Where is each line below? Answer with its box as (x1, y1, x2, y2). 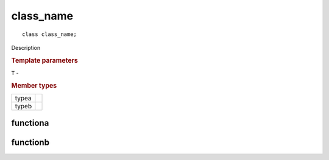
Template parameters (11, 56, 79, 64)
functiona (11, 118, 49, 128)
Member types (11, 81, 57, 89)
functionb (11, 137, 50, 148)
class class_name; (22, 30, 77, 38)
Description (11, 44, 41, 51)
